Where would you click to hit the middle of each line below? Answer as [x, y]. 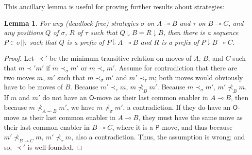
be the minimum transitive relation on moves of [121, 58]
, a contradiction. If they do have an [177, 107]
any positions [24, 32]
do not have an [65, 97]
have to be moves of [34, 87]
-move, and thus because [196, 127]
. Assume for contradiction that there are [176, 67]
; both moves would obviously [199, 77]
